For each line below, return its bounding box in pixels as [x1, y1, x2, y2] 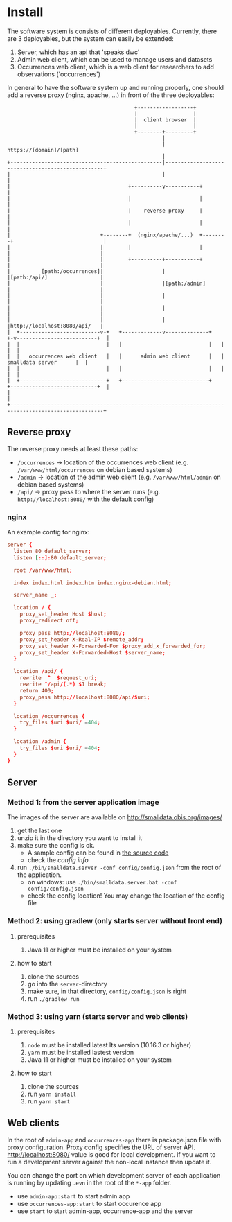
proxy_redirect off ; [19, 618, 79, 625]
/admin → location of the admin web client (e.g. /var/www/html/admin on [17, 473, 222, 481]
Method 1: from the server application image [7, 797, 159, 807]
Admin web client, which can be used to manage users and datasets [17, 55, 213, 63]
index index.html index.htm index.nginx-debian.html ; [13, 579, 172, 586]
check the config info [27, 856, 89, 864]
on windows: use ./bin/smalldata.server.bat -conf [27, 878, 177, 887]
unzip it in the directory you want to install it [17, 834, 143, 842]
